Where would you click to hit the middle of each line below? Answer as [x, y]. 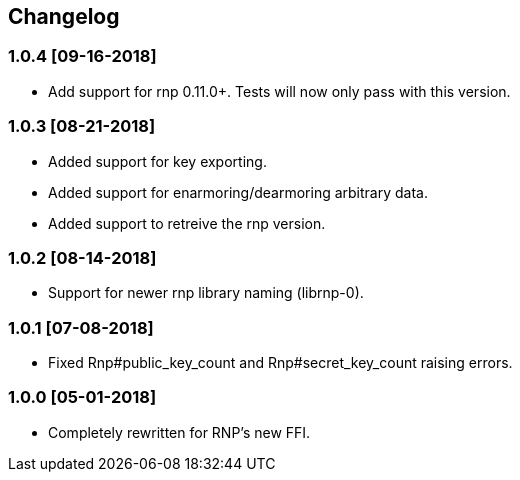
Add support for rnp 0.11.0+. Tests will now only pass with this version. [279, 91]
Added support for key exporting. [157, 161]
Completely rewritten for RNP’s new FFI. [179, 432]
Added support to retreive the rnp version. [187, 223]
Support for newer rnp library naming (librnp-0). [206, 293]
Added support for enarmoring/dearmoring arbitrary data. [238, 192]
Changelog [64, 16]
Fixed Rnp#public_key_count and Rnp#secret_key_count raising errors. [280, 363]
